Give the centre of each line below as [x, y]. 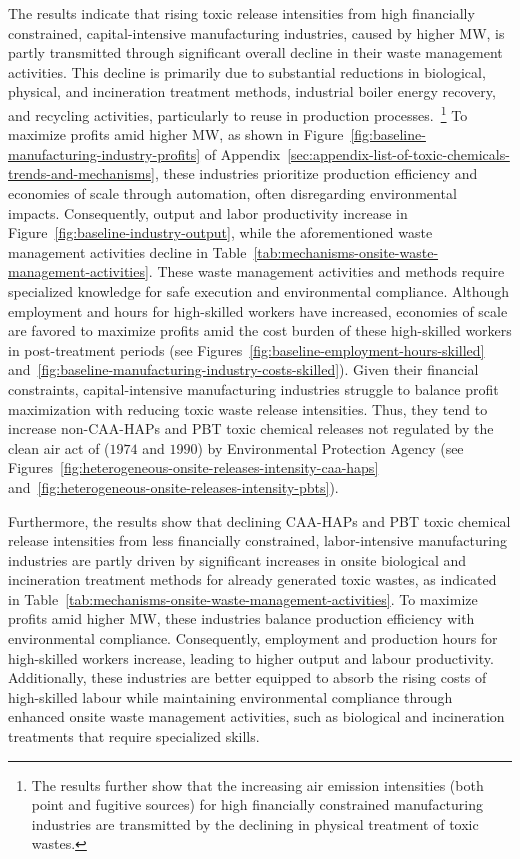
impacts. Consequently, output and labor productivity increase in [208, 212]
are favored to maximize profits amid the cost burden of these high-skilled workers [260, 330]
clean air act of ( [59, 447]
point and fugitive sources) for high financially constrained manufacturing [257, 804]
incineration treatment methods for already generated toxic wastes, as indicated [252, 579]
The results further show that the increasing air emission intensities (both [257, 784]
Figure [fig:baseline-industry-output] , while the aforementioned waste [220, 232]
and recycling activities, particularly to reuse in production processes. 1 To [238, 113]
